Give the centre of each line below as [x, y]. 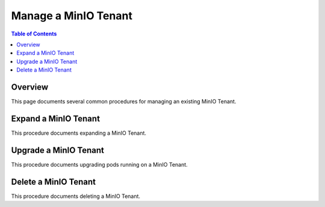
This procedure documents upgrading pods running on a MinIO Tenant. [99, 164]
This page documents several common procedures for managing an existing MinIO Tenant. [124, 102]
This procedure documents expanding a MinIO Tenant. [79, 133]
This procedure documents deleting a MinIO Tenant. [76, 196]
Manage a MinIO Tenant [72, 16]
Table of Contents [34, 34]
